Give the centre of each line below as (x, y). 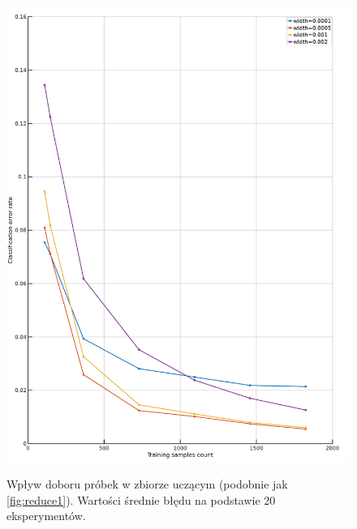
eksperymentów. (46, 516)
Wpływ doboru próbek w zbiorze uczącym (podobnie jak (147, 484)
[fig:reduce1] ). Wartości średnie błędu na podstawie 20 (141, 499)
